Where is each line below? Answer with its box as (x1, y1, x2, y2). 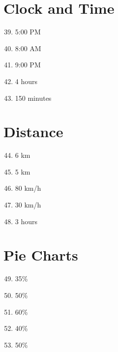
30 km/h (15, 200, 41, 209)
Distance (3, 121, 63, 142)
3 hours (15, 216, 38, 226)
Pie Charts (3, 245, 78, 265)
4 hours (15, 76, 38, 86)
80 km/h (15, 183, 41, 193)
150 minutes (15, 92, 52, 103)
